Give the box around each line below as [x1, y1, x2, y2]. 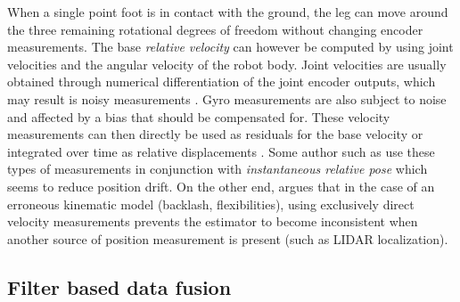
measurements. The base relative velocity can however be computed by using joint [7, 37, 454, 56]
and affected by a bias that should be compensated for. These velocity [7, 107, 390, 126]
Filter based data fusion [7, 273, 232, 300]
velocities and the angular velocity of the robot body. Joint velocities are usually [7, 54, 447, 73]
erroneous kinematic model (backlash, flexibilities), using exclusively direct [7, 194, 415, 213]
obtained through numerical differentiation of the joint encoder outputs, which [7, 72, 436, 91]
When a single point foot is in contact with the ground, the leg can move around [7, 3, 448, 20]
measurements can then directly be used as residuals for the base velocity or [7, 125, 423, 143]
